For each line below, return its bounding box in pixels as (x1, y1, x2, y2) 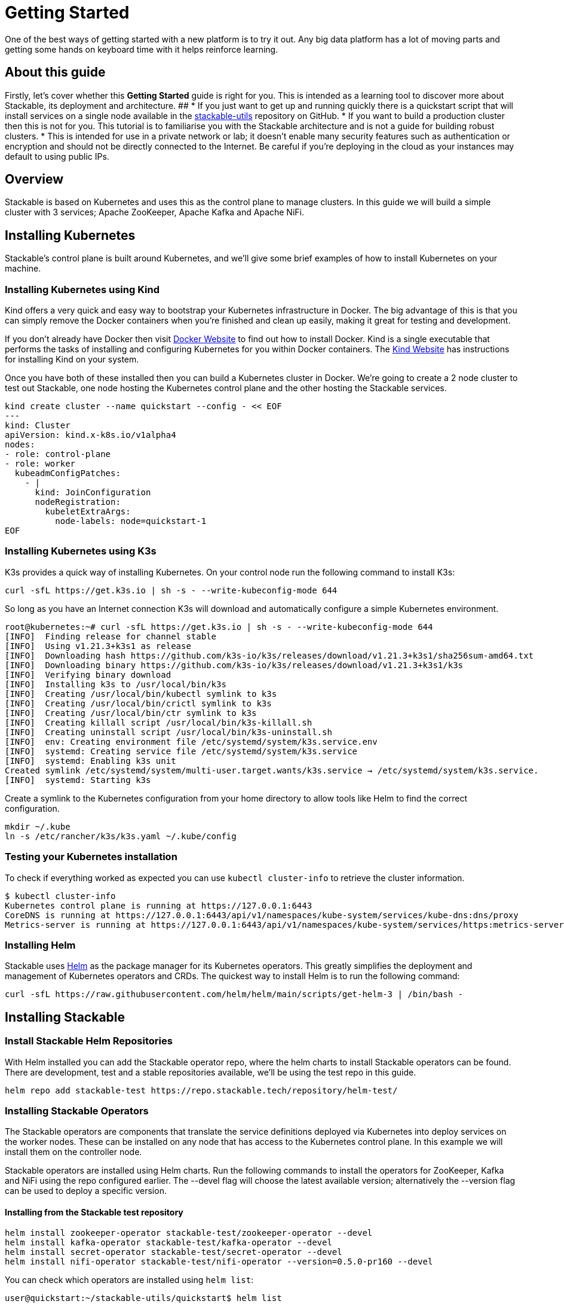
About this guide (5, 65, 106, 80)
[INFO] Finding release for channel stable (5, 631, 217, 641)
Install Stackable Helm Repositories (5, 1035, 173, 1047)
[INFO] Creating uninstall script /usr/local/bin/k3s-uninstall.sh (5, 727, 332, 737)
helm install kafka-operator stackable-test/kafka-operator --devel (5, 1238, 332, 1248)
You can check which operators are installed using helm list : (5, 1275, 254, 1285)
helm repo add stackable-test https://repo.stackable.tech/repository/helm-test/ (5, 1085, 398, 1095)
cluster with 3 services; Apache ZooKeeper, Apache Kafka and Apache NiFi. (5, 207, 304, 218)
